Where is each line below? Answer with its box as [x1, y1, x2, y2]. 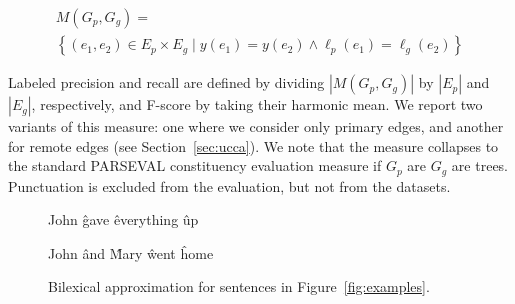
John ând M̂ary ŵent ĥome [48, 242, 214, 263]
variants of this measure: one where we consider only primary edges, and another [8, 116, 504, 137]
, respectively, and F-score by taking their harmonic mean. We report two [31, 94, 483, 115]
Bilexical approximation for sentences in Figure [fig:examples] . [48, 276, 430, 297]
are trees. [451, 155, 509, 176]
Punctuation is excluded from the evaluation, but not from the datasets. [8, 175, 451, 196]
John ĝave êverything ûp [48, 209, 199, 230]
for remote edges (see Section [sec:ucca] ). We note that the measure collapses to [8, 135, 499, 156]
